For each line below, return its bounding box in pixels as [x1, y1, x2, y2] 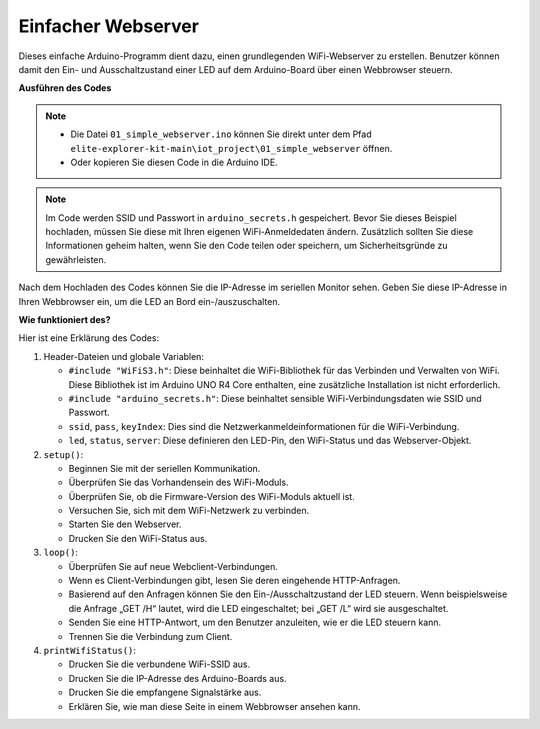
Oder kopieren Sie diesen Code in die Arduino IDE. [70, 156, 279, 168]
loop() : [43, 546, 79, 559]
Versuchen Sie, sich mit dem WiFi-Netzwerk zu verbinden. [68, 505, 310, 517]
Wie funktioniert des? [18, 314, 111, 326]
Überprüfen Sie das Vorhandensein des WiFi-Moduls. [68, 476, 289, 489]
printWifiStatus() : [43, 645, 137, 656]
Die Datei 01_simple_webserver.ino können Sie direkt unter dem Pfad [70, 128, 372, 140]
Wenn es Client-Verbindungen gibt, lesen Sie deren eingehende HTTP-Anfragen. [68, 575, 401, 587]
